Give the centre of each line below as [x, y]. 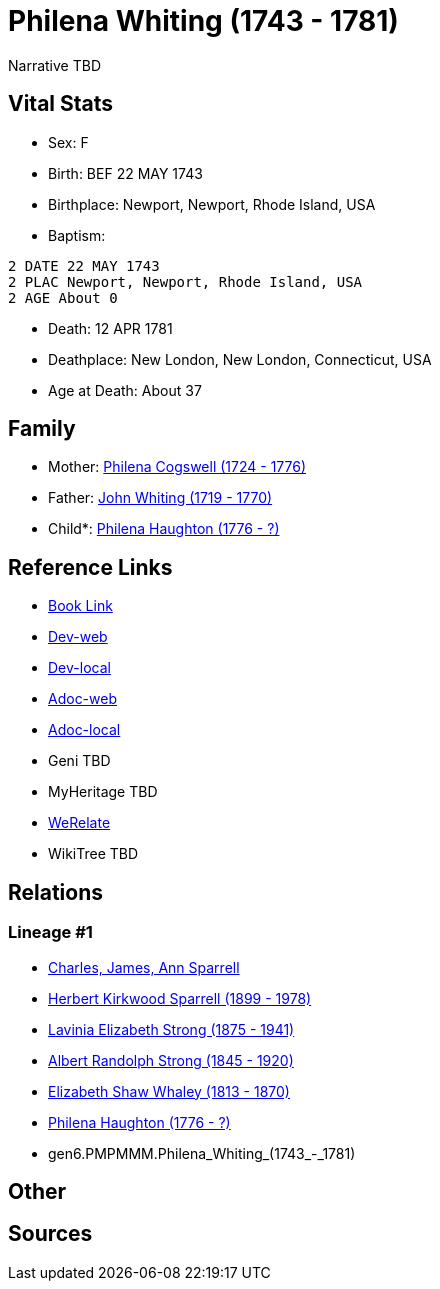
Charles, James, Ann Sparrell [144, 967]
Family [42, 429]
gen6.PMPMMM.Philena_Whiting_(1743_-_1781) [202, 1153]
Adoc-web [83, 699]
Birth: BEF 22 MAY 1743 [125, 173]
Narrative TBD [54, 65]
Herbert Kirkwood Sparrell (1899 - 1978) [180, 998]
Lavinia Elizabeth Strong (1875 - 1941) [171, 1029]
